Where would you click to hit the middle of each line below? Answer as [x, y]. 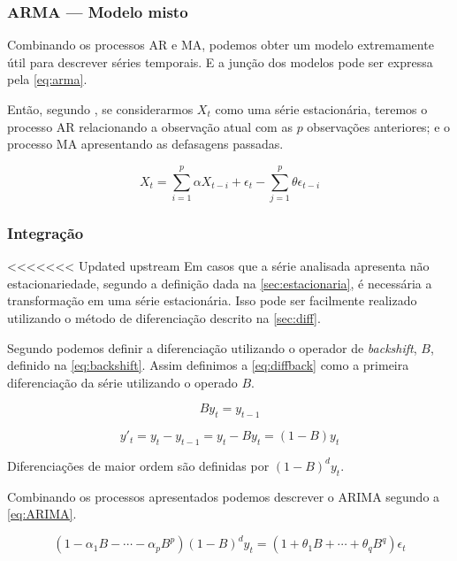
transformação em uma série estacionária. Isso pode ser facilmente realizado [212, 300]
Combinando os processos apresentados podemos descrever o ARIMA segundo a [224, 496]
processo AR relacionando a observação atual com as [150, 126]
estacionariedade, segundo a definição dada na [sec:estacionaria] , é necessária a [220, 283]
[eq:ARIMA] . [42, 514]
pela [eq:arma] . [47, 79]
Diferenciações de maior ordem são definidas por [138, 465]
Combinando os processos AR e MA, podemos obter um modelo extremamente [221, 45]
